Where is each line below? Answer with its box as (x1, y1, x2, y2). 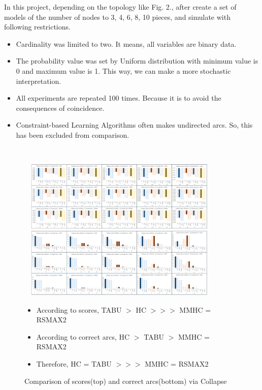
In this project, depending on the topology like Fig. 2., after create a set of (4, 2, 237, 12)
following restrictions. (4, 21, 71, 32)
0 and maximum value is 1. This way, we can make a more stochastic (16, 65, 231, 76)
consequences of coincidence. (16, 102, 105, 113)
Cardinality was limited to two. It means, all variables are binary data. (16, 38, 237, 49)
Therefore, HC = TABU (36, 358, 112, 369)
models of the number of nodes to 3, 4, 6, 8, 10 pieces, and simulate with (4, 11, 231, 22)
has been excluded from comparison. (16, 129, 129, 140)
